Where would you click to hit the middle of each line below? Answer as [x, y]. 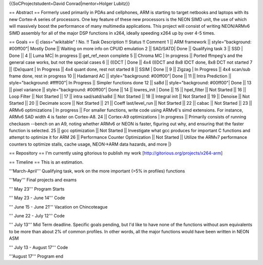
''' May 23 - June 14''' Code [37, 198]
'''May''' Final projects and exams [43, 180]
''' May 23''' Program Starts [37, 189]
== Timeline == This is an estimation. [46, 162]
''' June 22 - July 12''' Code [37, 216]
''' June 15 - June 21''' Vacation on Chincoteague [58, 207]
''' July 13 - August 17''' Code [38, 247]
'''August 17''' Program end [36, 256]
